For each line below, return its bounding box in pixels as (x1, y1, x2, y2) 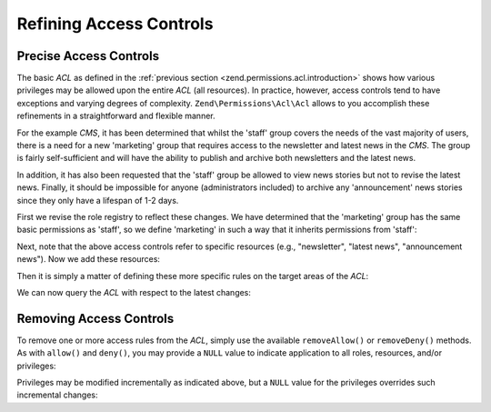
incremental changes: (16, 389, 98, 400)
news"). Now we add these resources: (16, 254, 161, 265)
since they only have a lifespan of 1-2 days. (16, 195, 179, 206)
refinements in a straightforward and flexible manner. (16, 110, 215, 122)
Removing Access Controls (16, 310, 175, 327)
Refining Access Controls (16, 14, 214, 34)
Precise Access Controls (16, 48, 159, 64)
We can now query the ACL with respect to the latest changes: (16, 286, 252, 297)
